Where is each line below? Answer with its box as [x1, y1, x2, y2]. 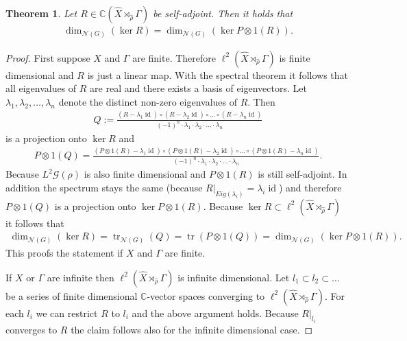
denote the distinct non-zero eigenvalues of [58, 94, 237, 108]
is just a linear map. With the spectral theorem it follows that [87, 67, 348, 82]
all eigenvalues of [5, 81, 77, 95]
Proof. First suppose [5, 50, 90, 64]
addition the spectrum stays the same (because [5, 180, 203, 194]
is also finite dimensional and [84, 167, 206, 181]
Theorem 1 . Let [5, 6, 77, 20]
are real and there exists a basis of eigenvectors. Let [90, 81, 307, 95]
